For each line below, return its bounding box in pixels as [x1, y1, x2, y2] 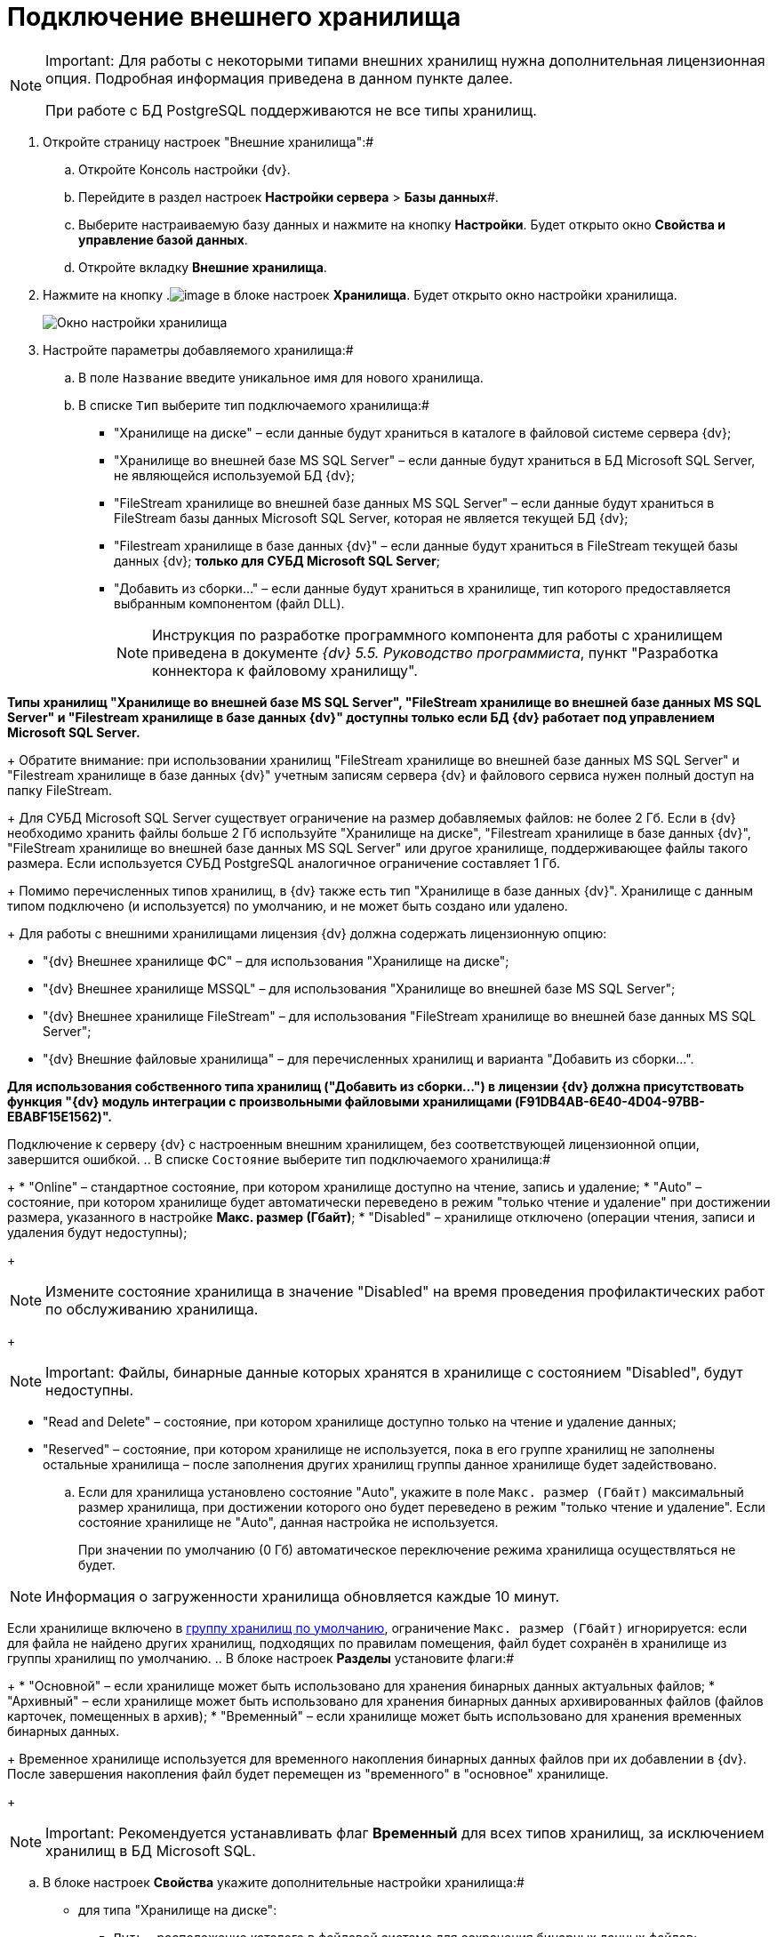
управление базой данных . [78, 231, 248, 247]
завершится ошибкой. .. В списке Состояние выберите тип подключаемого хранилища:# [7, 1151, 551, 1167]
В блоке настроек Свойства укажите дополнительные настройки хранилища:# [43, 1874, 525, 1890]
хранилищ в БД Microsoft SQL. [45, 1841, 256, 1860]
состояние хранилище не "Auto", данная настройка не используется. [78, 1514, 499, 1530]
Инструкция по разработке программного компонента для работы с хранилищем [152, 625, 723, 644]
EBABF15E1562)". [7, 1108, 113, 1124]
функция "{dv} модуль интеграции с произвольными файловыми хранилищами [7, 1093, 512, 1109]
